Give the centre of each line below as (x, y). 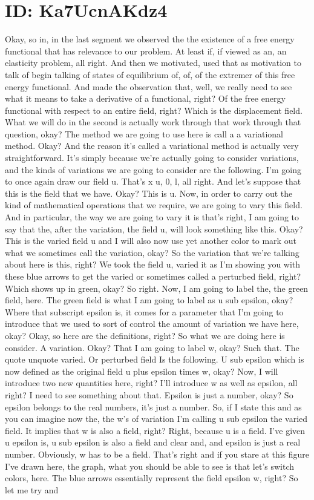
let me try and (32, 489)
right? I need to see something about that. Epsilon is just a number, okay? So (149, 394)
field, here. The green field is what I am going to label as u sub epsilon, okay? (149, 300)
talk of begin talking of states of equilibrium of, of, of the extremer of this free (150, 74)
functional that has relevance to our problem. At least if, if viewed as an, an (146, 51)
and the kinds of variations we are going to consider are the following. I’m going (153, 169)
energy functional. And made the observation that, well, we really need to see (149, 86)
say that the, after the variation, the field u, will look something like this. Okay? (154, 229)
